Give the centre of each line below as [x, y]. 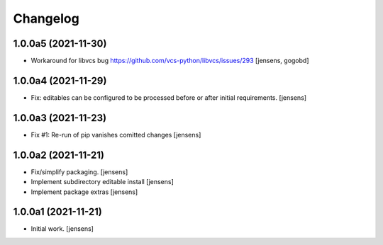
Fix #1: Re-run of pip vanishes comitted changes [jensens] [116, 135]
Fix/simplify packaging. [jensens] [79, 172]
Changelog [46, 18]
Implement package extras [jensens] [84, 192]
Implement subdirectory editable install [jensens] [102, 182]
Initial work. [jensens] [62, 229]
